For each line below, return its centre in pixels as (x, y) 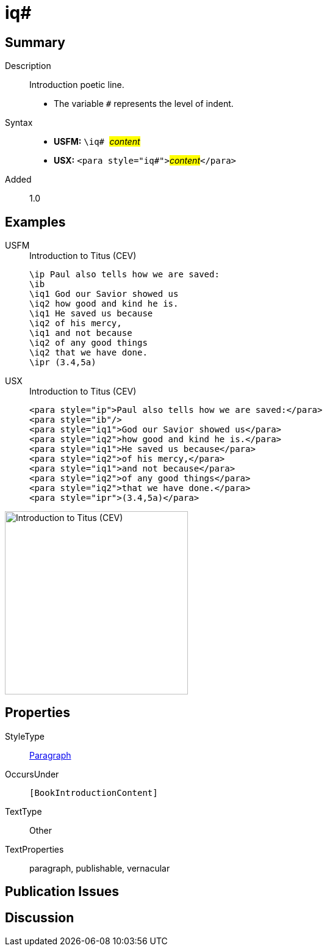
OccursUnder (32, 774)
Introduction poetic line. (77, 85)
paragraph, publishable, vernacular (100, 868)
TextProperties (34, 849)
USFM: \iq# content (97, 142)
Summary (35, 42)
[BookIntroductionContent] (94, 792)
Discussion (40, 917)
